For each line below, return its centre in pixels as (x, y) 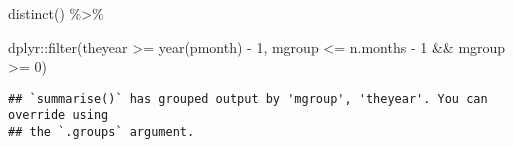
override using (58, 115)
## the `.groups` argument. (101, 132)
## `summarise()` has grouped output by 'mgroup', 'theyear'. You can (248, 98)
